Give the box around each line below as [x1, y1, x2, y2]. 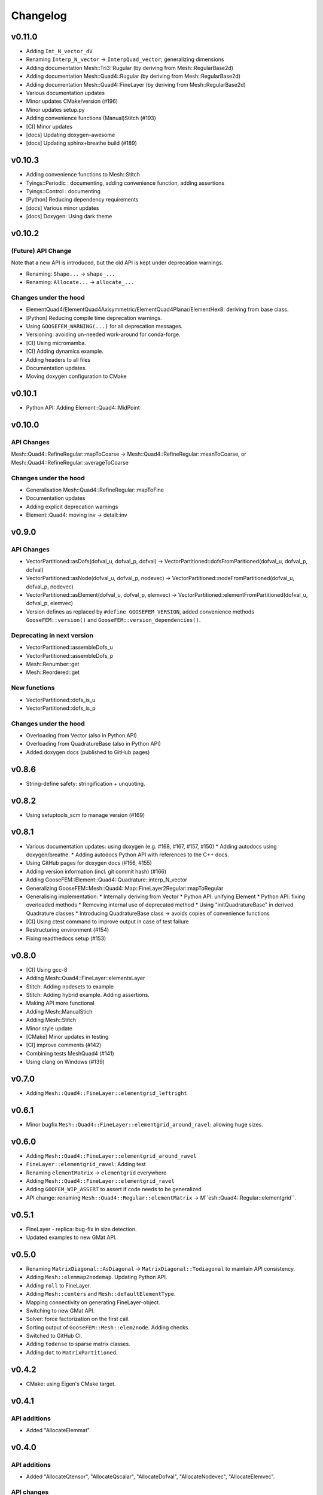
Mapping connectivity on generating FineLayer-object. [26, 1298, 161, 1306]
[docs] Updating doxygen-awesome [26, 131, 115, 138]
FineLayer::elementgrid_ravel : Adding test [26, 1161, 146, 1168]
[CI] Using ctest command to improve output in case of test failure [26, 918, 189, 925]
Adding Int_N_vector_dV [26, 48, 93, 55]
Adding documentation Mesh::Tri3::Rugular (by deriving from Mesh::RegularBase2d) [26, 64, 233, 71]
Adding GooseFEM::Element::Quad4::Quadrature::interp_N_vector [26, 876, 188, 883]
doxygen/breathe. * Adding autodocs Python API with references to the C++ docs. [26, 851, 230, 858]
